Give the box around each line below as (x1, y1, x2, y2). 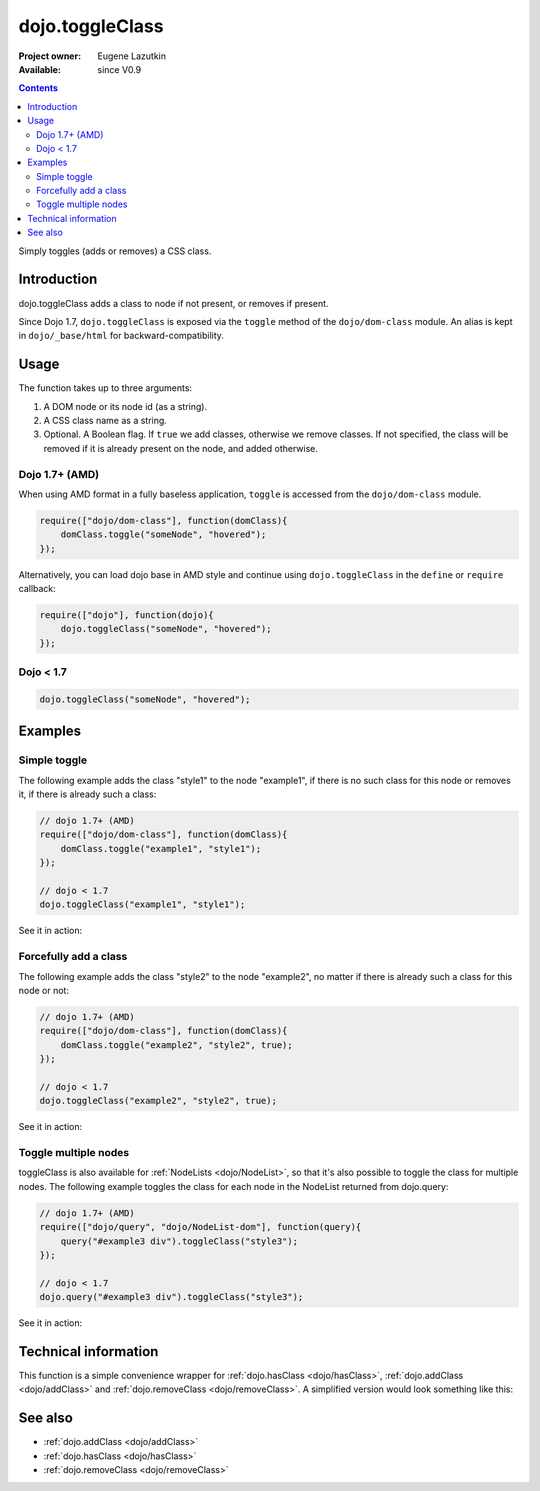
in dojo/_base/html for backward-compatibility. (18, 330, 225, 342)
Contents (18, 82, 59, 94)
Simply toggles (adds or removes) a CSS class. (18, 245, 212, 257)
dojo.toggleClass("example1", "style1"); (39, 899, 246, 910)
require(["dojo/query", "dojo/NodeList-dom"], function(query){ (39, 1221, 362, 1233)
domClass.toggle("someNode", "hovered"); (60, 529, 267, 540)
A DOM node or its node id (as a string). (43, 400, 208, 412)
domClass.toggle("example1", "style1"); (60, 843, 262, 854)
